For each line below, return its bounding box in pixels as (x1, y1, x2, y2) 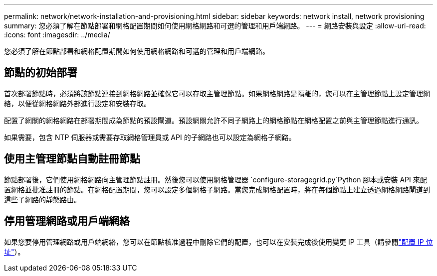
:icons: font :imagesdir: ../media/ (4, 30, 110, 39)
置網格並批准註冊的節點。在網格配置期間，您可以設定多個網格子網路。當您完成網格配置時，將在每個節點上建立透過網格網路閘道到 (4, 185, 430, 194)
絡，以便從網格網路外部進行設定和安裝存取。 (4, 99, 151, 108)
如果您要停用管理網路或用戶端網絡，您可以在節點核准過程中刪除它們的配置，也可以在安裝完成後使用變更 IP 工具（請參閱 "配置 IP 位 (4, 237, 433, 246)
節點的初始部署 (4, 66, 77, 79)
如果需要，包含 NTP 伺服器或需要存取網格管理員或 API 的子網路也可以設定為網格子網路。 (4, 133, 296, 141)
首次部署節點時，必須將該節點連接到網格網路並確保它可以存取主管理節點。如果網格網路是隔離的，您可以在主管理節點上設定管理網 (4, 89, 430, 98)
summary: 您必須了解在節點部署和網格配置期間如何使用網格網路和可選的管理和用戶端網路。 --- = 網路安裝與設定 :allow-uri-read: (4, 21, 426, 30)
